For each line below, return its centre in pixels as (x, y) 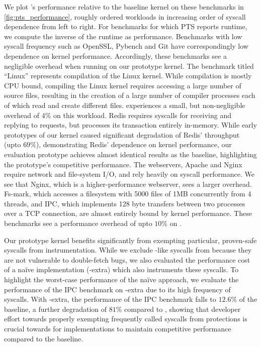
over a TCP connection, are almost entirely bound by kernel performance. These (128, 213)
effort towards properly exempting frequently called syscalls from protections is (126, 319)
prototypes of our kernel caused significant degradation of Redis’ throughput (122, 134)
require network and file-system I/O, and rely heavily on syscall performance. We (129, 174)
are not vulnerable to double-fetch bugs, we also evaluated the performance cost (127, 259)
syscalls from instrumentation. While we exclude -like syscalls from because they (128, 250)
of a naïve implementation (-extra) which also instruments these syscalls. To (121, 269)
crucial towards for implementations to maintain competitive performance (118, 328)
